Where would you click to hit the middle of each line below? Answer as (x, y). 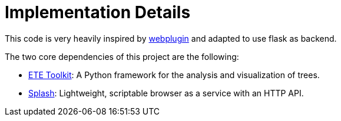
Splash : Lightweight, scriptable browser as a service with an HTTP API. (166, 93)
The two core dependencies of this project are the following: (122, 56)
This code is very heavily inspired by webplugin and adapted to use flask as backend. (171, 38)
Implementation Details (98, 12)
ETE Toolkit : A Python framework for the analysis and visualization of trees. (174, 75)
